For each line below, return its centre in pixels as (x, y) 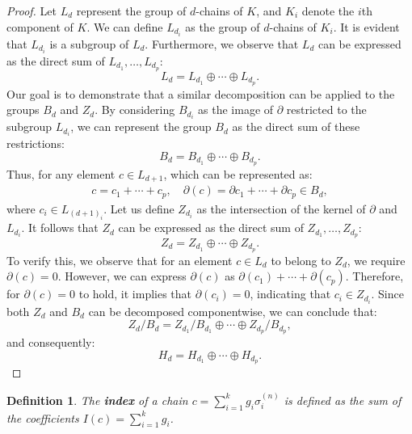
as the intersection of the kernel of (281, 208)
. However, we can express (122, 276)
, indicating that (290, 294)
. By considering (135, 110)
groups (23, 110)
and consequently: (51, 342)
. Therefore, (374, 276)
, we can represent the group (141, 126)
